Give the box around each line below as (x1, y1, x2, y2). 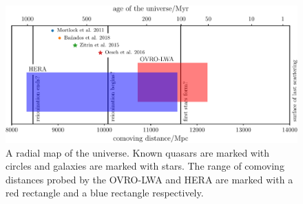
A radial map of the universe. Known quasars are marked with (6, 145, 270, 159)
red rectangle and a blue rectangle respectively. (6, 185, 204, 200)
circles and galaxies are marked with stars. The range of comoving (6, 159, 284, 173)
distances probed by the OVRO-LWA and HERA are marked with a (6, 172, 293, 186)
